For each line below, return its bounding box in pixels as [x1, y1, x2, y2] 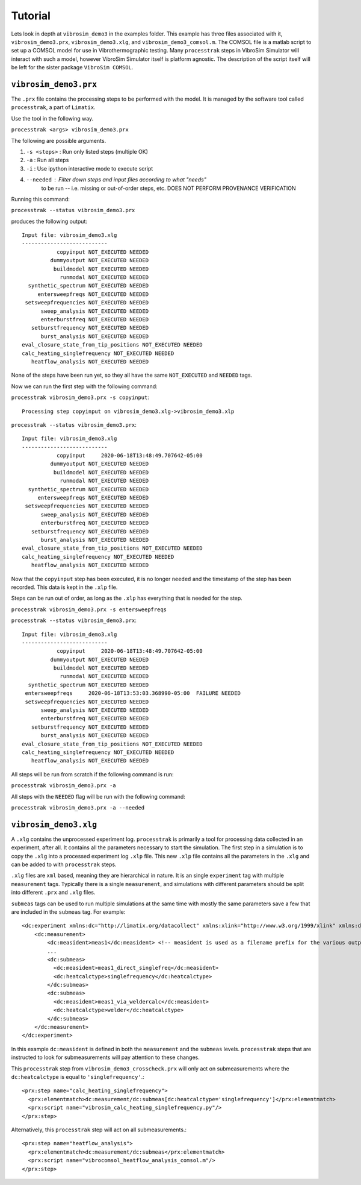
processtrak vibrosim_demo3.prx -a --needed [11, 804, 145, 811]
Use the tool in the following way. [11, 115, 94, 122]
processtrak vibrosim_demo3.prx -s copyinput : [11, 394, 150, 401]
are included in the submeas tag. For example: [11, 908, 126, 916]
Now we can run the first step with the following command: [11, 383, 158, 390]
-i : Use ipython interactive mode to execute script [26, 165, 153, 172]
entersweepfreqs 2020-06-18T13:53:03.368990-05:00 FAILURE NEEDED [25, 690, 241, 697]
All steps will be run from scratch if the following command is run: [11, 770, 174, 778]
